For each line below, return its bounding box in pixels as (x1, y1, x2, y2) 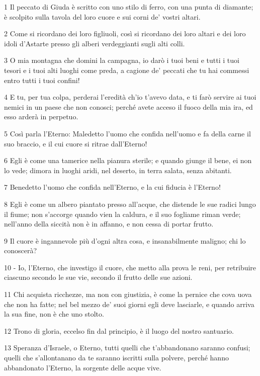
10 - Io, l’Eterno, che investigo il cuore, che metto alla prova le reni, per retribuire (4, 262, 256, 272)
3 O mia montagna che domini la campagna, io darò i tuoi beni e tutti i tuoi (4, 55, 239, 65)
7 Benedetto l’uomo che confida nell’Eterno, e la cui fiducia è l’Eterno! (4, 182, 221, 192)
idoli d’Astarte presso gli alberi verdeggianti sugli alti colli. (4, 38, 185, 48)
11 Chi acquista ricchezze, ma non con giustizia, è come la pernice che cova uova (4, 289, 252, 299)
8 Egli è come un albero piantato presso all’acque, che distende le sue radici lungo (4, 198, 256, 209)
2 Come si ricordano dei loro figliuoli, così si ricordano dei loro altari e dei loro (4, 28, 246, 39)
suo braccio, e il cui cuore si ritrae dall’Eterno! (4, 138, 147, 148)
